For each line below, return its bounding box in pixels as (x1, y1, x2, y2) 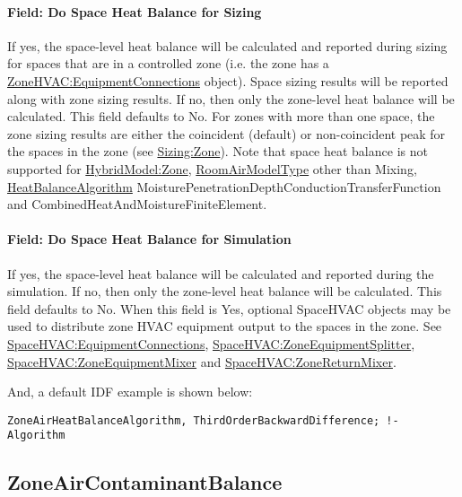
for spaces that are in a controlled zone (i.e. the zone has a (7, 54, 329, 73)
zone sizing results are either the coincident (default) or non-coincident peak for (7, 124, 446, 143)
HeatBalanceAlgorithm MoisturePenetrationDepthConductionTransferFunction (7, 177, 441, 196)
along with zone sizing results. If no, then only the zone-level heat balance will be (7, 89, 455, 108)
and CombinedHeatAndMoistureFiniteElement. (7, 195, 267, 214)
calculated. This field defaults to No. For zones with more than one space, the (7, 107, 435, 126)
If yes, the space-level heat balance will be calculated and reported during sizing (7, 36, 448, 55)
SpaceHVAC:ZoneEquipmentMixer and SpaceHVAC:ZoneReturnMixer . (7, 352, 397, 371)
